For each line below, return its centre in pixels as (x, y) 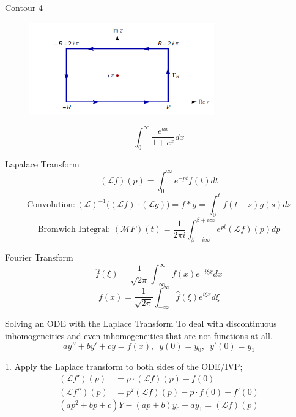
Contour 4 (24, 7)
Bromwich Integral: (74, 230)
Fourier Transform (39, 257)
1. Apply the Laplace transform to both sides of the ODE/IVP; (124, 366)
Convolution (50, 205)
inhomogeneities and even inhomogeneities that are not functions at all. (139, 335)
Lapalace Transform (42, 163)
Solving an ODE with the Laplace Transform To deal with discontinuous (141, 323)
